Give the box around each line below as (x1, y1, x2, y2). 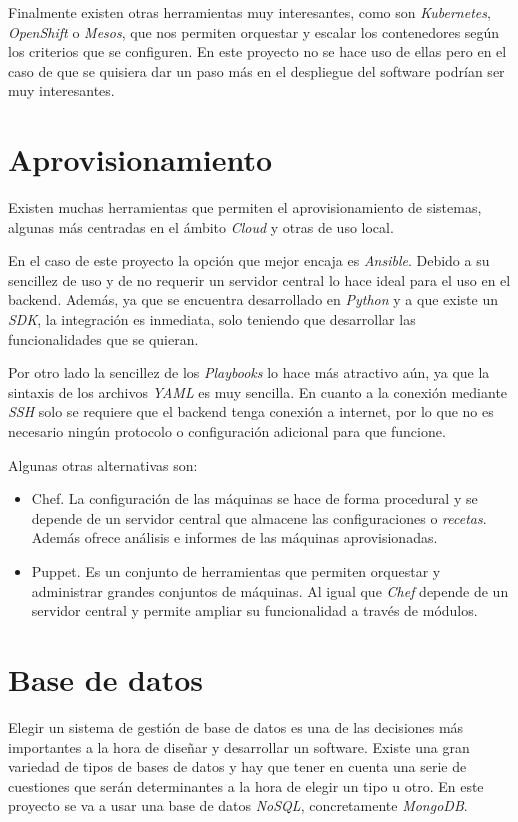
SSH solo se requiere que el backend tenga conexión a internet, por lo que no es (8, 401, 494, 422)
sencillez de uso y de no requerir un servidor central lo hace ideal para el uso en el (8, 269, 511, 290)
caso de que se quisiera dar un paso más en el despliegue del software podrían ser (8, 60, 505, 81)
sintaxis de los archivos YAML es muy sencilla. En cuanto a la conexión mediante (8, 381, 508, 402)
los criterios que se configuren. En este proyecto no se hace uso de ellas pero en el (8, 41, 507, 62)
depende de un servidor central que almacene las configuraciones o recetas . (31, 507, 487, 528)
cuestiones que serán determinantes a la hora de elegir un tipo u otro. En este (8, 775, 484, 796)
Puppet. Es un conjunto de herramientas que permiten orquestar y (31, 561, 441, 581)
